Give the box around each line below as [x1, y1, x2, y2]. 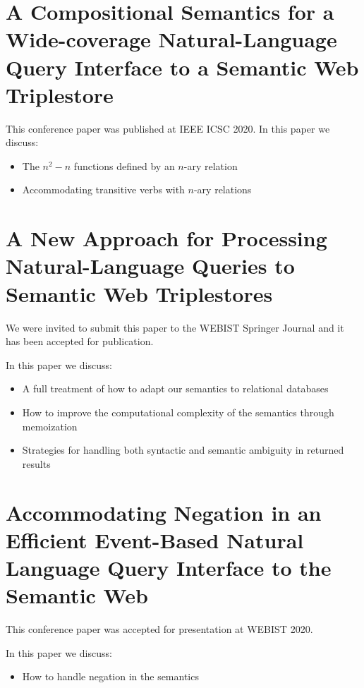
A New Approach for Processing [6, 224, 327, 253]
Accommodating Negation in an [6, 497, 322, 526]
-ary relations [193, 182, 252, 197]
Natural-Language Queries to [6, 251, 295, 280]
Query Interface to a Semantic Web [6, 52, 359, 81]
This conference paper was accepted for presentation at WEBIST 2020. [6, 622, 313, 636]
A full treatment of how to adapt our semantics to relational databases [22, 381, 329, 396]
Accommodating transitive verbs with [22, 182, 185, 197]
